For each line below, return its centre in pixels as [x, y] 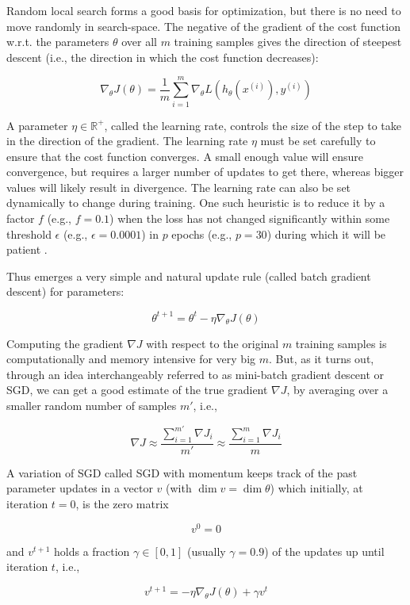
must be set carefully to [318, 141]
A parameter [37, 125]
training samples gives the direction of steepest [288, 42]
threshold [29, 234]
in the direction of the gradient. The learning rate [127, 141]
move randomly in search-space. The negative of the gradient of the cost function [203, 26]
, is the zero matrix [122, 504]
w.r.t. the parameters [58, 42]
